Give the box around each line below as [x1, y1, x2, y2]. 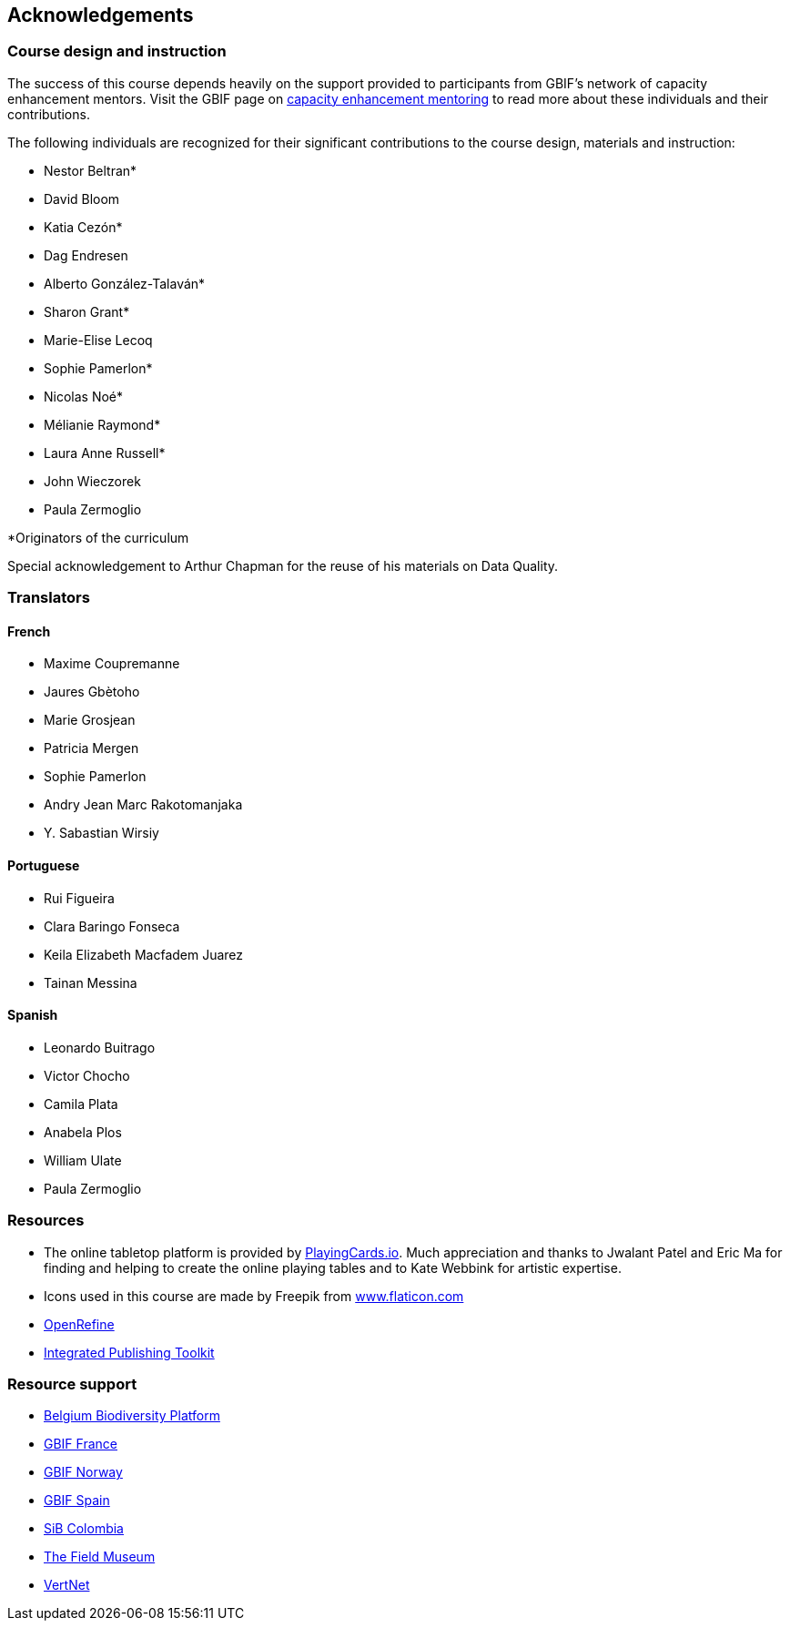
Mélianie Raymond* [44, 416, 161, 432]
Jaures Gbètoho [44, 684, 140, 700]
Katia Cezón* [44, 219, 123, 235]
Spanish [7, 1007, 58, 1023]
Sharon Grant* [44, 303, 130, 320]
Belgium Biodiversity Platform [44, 1408, 220, 1424]
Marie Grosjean [44, 712, 136, 728]
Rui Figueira [44, 890, 115, 906]
